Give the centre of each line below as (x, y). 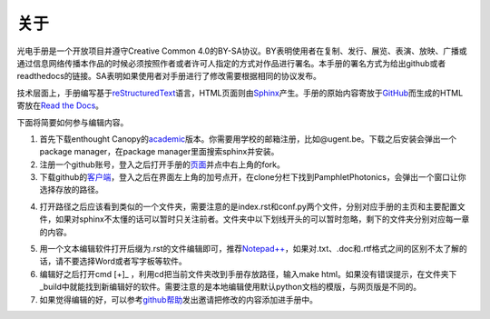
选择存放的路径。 (71, 190)
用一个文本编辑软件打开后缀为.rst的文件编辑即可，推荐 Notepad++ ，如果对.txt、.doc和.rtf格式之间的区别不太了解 (250, 249)
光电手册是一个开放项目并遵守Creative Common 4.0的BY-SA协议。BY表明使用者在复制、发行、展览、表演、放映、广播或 (242, 51)
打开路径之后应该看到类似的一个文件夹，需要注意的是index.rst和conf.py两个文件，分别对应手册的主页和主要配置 (249, 206)
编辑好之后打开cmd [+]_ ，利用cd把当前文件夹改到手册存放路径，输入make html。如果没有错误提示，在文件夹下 (248, 274)
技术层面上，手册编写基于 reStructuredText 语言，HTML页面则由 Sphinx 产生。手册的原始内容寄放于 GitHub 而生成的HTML (240, 93)
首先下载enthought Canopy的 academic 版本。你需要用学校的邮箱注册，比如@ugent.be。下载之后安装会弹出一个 (248, 139)
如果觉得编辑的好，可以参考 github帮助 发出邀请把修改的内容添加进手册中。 (178, 299)
